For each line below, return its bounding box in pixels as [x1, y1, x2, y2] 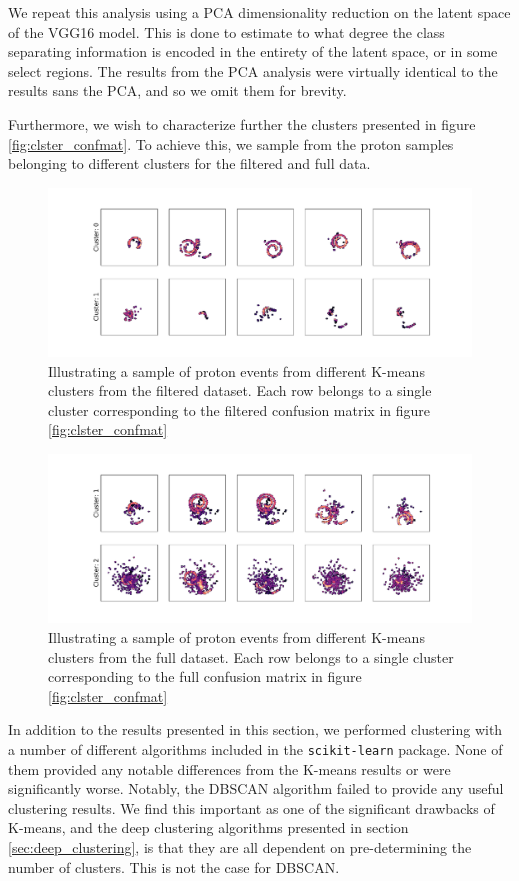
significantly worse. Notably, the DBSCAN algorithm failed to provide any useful [8, 778, 504, 799]
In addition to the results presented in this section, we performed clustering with [8, 719, 503, 740]
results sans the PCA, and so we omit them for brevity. [8, 80, 347, 101]
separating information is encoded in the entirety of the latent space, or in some [8, 41, 498, 62]
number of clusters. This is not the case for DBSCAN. [8, 856, 340, 877]
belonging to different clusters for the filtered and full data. [8, 153, 371, 174]
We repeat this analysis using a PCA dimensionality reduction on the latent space [8, 2, 511, 22]
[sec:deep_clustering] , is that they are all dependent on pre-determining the [8, 837, 472, 857]
